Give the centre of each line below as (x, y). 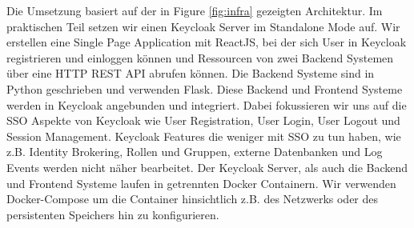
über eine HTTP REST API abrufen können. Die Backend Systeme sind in (191, 73)
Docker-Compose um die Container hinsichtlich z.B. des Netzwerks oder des (193, 199)
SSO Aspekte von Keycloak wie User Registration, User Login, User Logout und (203, 120)
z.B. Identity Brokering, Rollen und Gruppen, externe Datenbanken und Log (195, 152)
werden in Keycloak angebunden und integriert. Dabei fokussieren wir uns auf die (207, 104)
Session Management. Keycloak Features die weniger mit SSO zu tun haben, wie (204, 136)
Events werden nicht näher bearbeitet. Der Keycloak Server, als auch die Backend (207, 167)
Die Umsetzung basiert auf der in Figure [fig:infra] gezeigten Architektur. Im (195, 10)
